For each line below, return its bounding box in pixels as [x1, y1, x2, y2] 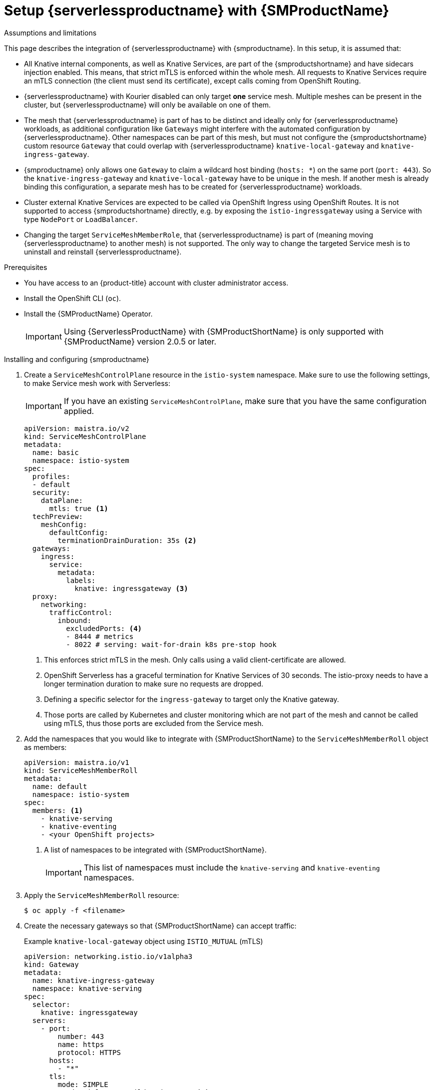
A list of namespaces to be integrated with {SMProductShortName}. [44, 845, 267, 854]
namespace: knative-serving [32, 984, 142, 992]
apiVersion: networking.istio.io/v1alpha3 [24, 952, 193, 960]
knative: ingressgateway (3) [74, 584, 188, 592]
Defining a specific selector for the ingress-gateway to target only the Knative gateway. [44, 694, 339, 703]
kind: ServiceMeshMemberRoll [24, 766, 138, 774]
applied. [63, 405, 94, 416]
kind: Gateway [24, 960, 79, 968]
